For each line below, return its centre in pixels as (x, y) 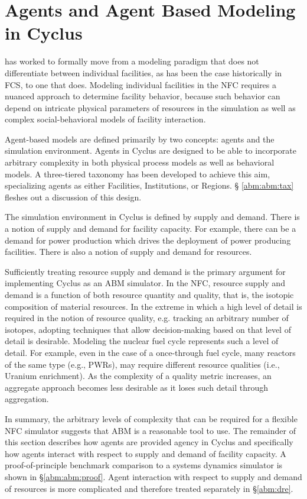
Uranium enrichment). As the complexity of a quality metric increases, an (138, 376)
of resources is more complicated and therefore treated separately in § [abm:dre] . (149, 488)
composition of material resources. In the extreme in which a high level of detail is (153, 306)
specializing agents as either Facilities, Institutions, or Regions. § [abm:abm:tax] (149, 185)
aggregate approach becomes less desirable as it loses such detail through (136, 387)
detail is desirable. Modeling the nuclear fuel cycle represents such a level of (142, 341)
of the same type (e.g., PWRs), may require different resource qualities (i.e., (142, 364)
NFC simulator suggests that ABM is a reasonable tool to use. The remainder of (150, 430)
